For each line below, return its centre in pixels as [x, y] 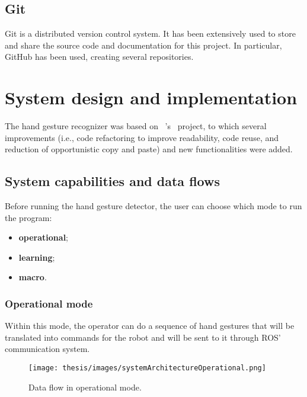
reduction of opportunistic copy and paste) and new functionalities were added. [149, 149]
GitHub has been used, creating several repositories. [99, 57]
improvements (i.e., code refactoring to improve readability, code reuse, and [142, 137]
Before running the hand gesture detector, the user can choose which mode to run [153, 206]
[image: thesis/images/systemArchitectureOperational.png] [147, 368]
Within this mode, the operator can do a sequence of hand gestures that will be [150, 326]
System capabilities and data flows [112, 181]
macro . [33, 277]
